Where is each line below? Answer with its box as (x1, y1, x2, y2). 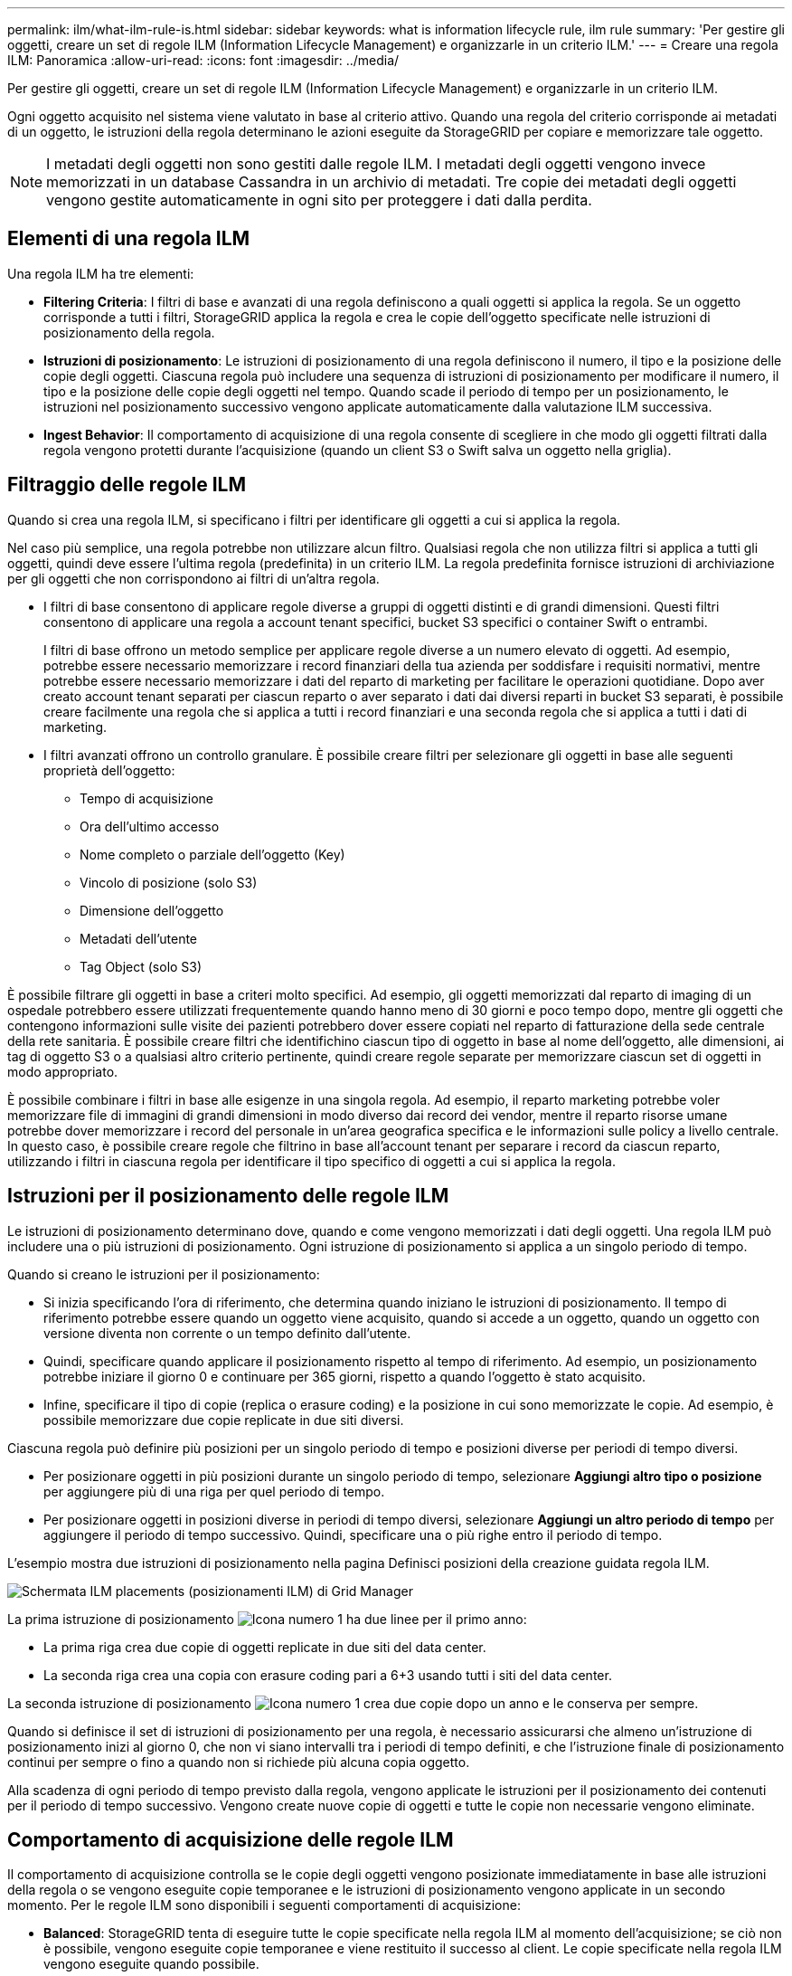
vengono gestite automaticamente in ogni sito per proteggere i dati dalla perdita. (46, 191, 592, 209)
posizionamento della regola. (43, 324, 215, 340)
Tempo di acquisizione (80, 790, 214, 806)
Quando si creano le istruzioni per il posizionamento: (7, 1266, 320, 1282)
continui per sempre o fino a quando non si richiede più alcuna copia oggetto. (7, 1753, 470, 1770)
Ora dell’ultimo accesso (80, 818, 220, 834)
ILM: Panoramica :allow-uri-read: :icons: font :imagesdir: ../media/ (7, 52, 400, 68)
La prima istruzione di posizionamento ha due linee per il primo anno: (7, 1610, 527, 1627)
